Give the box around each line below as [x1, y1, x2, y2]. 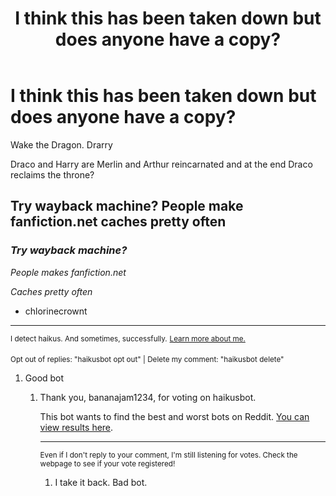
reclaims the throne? [10, 168, 95, 181]
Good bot [24, 372, 65, 384]
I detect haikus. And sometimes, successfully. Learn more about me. [10, 333, 246, 344]
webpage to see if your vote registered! [39, 459, 176, 469]
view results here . [39, 422, 114, 434]
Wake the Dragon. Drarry [10, 138, 113, 151]
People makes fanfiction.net [10, 266, 127, 278]
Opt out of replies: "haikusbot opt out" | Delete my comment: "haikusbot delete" [10, 355, 285, 365]
